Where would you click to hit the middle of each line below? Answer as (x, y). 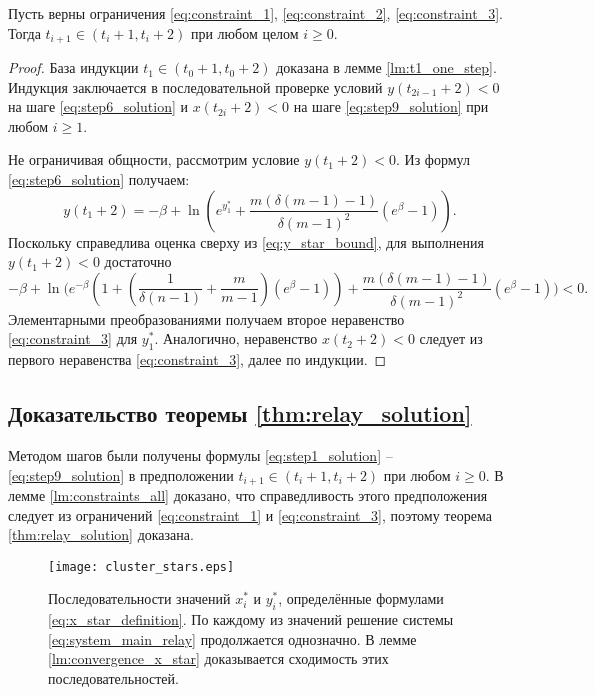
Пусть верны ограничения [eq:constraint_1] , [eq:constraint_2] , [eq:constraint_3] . (256, 13)
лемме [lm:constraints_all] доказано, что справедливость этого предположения (248, 494)
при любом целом (244, 32)
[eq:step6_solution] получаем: (99, 179)
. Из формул (433, 159)
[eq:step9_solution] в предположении (121, 474)
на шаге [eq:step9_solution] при (391, 106)
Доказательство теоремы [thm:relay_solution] (240, 413)
